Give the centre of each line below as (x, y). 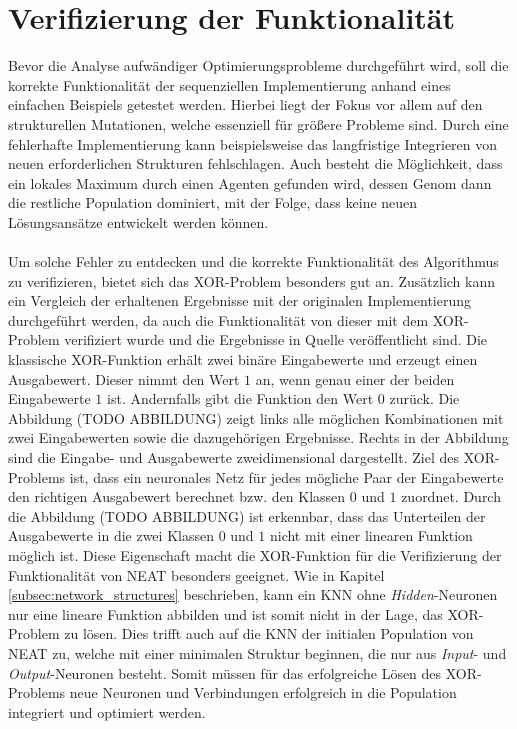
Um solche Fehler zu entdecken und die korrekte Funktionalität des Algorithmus (253, 261)
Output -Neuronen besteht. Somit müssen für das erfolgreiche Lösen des (225, 672)
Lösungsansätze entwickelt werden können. (138, 221)
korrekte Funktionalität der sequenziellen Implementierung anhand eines (229, 84)
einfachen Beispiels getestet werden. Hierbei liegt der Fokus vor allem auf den (245, 104)
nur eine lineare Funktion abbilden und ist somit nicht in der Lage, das (225, 613)
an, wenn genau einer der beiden (355, 378)
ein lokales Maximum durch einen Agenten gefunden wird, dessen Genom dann (250, 182)
